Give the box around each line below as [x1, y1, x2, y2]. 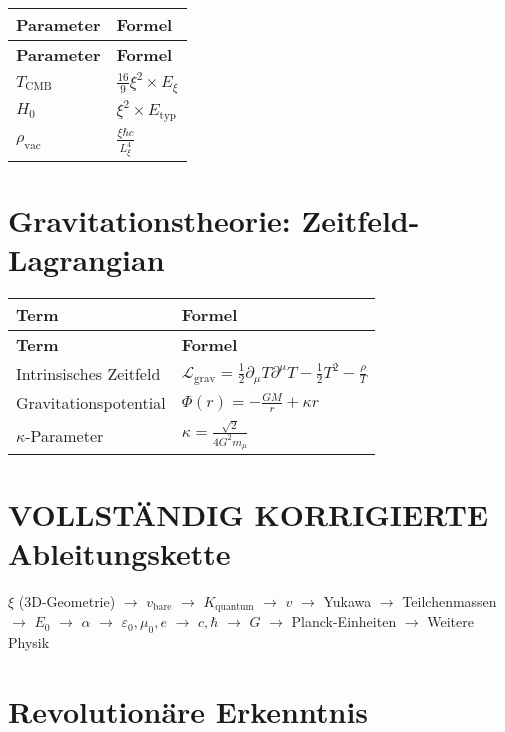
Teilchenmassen [402, 590, 497, 611]
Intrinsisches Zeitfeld [16, 362, 161, 386]
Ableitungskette [8, 532, 231, 573]
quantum [215, 602, 254, 613]
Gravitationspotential [16, 391, 166, 415]
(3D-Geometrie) [18, 590, 116, 611]
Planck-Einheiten [291, 611, 397, 632]
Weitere [427, 611, 474, 632]
